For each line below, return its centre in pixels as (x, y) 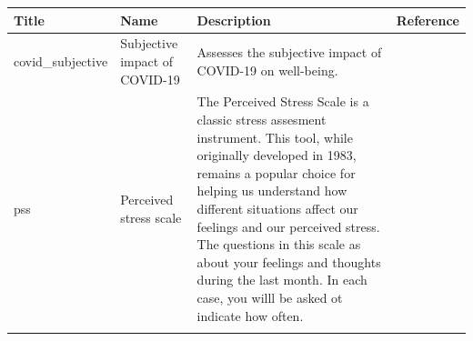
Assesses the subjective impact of (289, 52)
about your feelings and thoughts (289, 261)
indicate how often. (250, 315)
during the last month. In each (282, 280)
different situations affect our (277, 208)
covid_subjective (61, 60)
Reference (428, 20)
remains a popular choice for (276, 172)
